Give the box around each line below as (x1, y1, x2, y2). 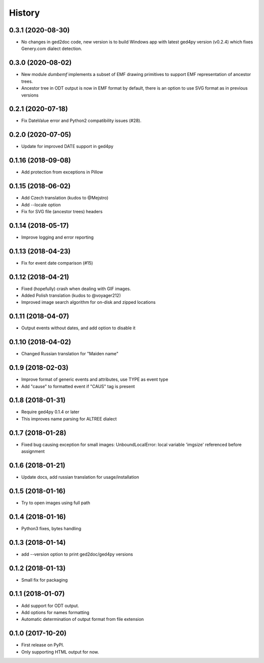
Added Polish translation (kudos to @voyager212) (21, 293, 121, 298)
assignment (21, 448, 45, 454)
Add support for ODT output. (21, 603, 79, 609)
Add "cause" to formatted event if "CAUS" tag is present (21, 383, 135, 389)
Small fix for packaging (21, 577, 68, 583)
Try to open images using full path (21, 500, 90, 506)
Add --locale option (21, 201, 61, 208)
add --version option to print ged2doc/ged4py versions (21, 551, 133, 557)
